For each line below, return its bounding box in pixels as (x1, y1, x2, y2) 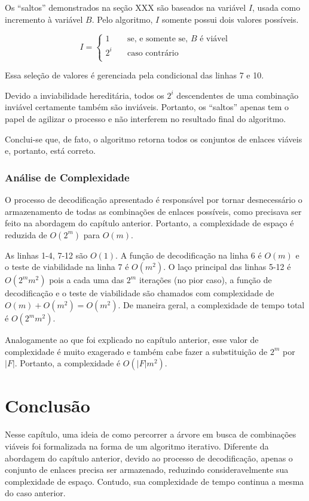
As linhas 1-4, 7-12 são (5, 248, 88, 261)
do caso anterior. (5, 487, 66, 499)
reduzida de (5, 228, 47, 241)
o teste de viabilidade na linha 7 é (5, 260, 129, 273)
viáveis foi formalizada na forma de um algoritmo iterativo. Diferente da (5, 439, 269, 452)
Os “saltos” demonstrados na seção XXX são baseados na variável (5, 1, 246, 13)
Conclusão (5, 393, 90, 418)
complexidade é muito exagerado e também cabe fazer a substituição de (5, 345, 268, 357)
